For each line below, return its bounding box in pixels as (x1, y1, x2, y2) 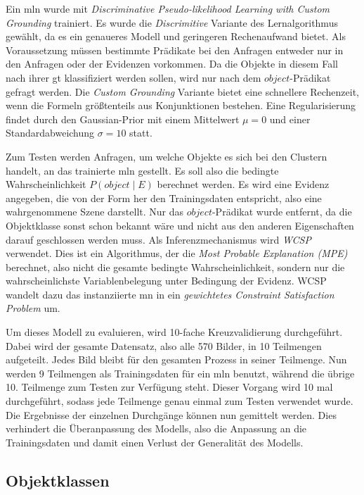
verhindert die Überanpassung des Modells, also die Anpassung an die (6, 421, 307, 436)
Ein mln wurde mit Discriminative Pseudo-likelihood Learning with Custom (6, 1, 330, 15)
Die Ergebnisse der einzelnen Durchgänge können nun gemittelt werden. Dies (6, 407, 337, 422)
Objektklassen (6, 469, 110, 491)
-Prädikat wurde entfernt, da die (212, 204, 352, 219)
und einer (269, 111, 311, 126)
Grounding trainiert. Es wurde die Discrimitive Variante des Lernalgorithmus (6, 15, 338, 30)
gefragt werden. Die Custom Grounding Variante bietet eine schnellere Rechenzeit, (6, 84, 360, 99)
